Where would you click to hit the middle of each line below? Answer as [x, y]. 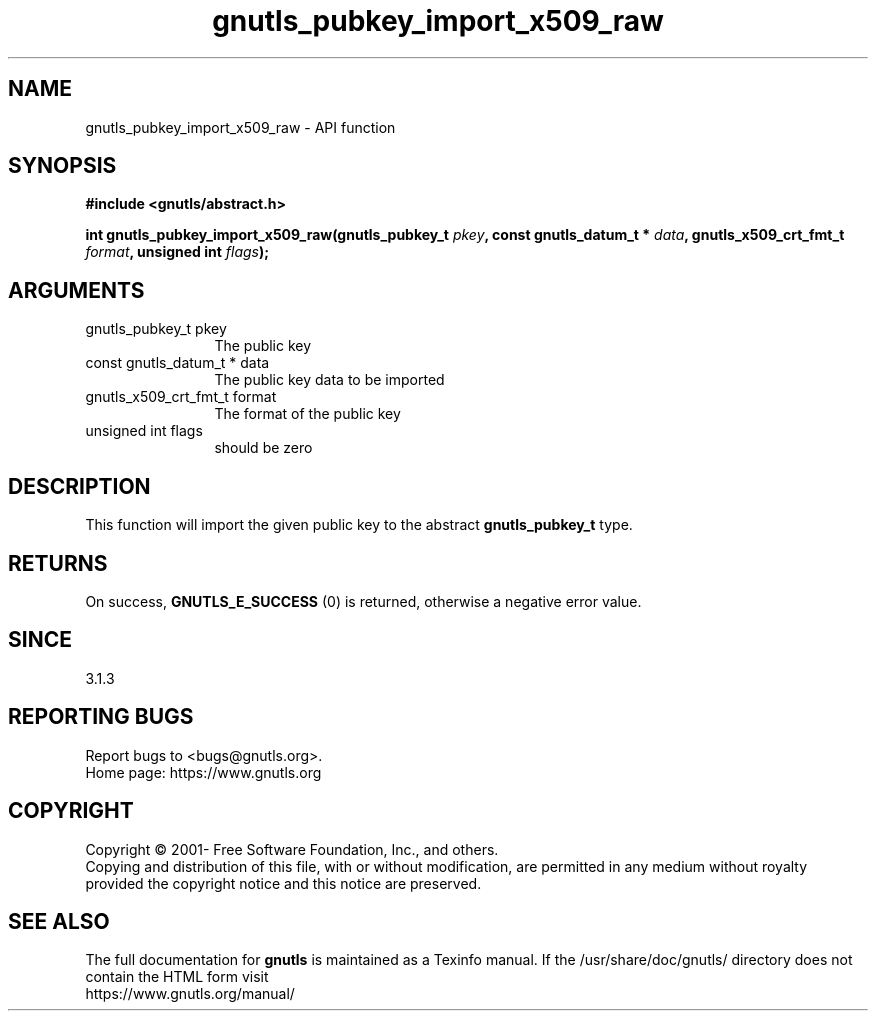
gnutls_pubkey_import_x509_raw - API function [240, 127]
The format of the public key [307, 414]
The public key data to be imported [329, 380]
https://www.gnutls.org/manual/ [190, 994]
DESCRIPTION [79, 486]
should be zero [263, 448]
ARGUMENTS [76, 290]
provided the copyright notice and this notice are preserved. [283, 883]
